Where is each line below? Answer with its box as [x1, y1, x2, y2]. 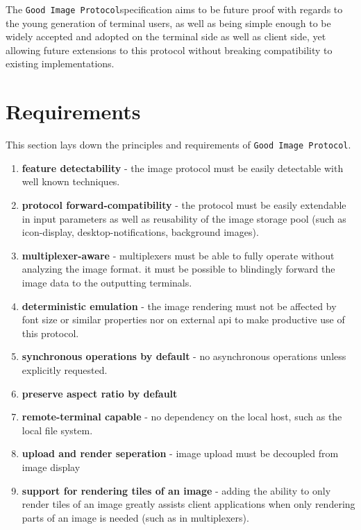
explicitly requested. [22, 362, 108, 377]
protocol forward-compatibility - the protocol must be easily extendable [22, 198, 346, 212]
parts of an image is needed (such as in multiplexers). [22, 510, 249, 524]
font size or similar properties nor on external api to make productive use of [22, 312, 345, 327]
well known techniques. [22, 174, 120, 189]
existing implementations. [6, 56, 115, 71]
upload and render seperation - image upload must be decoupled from [22, 446, 339, 461]
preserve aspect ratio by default [22, 386, 178, 400]
